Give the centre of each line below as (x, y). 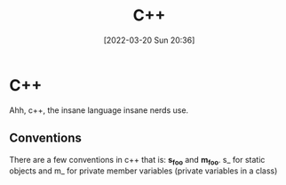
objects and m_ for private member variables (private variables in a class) (143, 171)
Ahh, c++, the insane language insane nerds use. (99, 110)
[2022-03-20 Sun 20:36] (149, 40)
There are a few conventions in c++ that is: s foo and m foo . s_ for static (137, 161)
